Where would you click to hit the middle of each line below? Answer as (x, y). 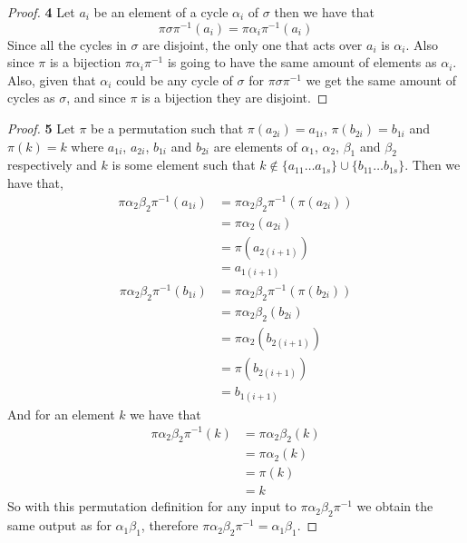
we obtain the (395, 506)
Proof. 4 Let (41, 12)
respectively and (52, 165)
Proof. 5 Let (41, 128)
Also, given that (52, 79)
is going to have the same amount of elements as (302, 62)
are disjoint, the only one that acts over (253, 44)
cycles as (31, 98)
